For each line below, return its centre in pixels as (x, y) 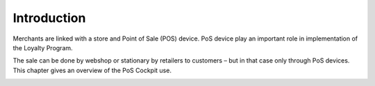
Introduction (49, 18)
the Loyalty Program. (43, 47)
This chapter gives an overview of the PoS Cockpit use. (92, 70)
